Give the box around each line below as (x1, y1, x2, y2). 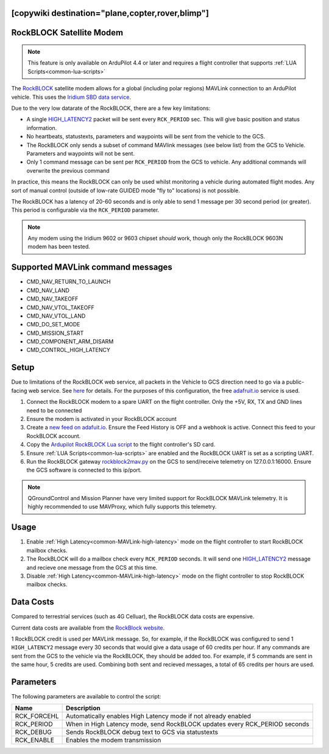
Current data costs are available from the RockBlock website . (11, 624, 165, 631)
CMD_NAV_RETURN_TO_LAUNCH (26, 278, 111, 285)
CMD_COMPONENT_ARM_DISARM (26, 338, 114, 345)
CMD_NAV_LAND (26, 287, 70, 294)
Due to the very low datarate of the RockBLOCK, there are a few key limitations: (11, 104, 211, 112)
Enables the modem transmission (66, 736, 161, 744)
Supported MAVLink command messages (11, 262, 173, 273)
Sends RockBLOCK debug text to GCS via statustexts (66, 728, 219, 736)
